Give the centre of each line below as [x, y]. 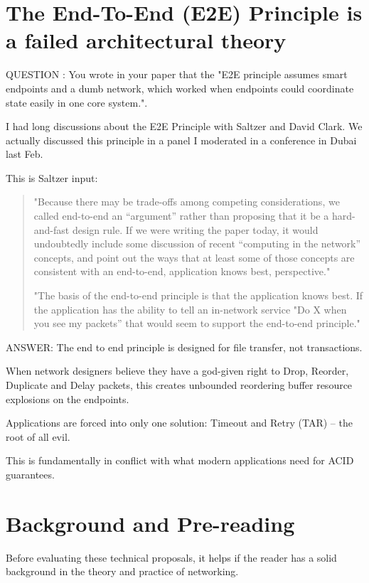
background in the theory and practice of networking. [122, 571]
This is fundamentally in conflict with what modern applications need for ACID [180, 460]
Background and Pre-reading [150, 523]
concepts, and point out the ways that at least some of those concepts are [194, 257]
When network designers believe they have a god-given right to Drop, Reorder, [177, 371]
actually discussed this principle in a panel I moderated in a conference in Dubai [181, 140]
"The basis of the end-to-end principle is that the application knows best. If [198, 295]
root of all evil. [38, 436]
